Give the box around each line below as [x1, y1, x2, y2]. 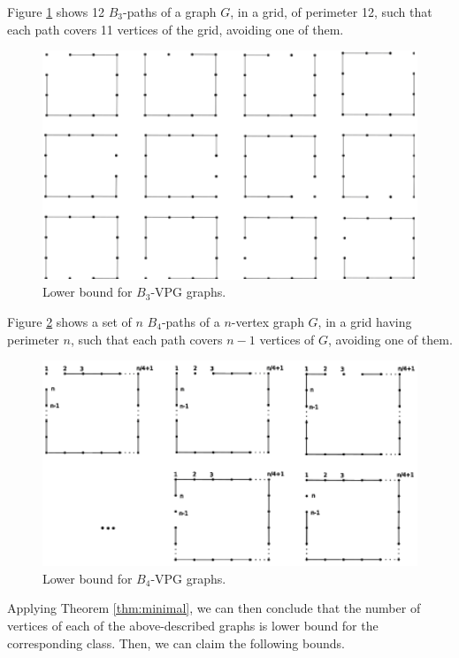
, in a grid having [317, 312, 412, 330]
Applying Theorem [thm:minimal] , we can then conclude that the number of [7, 599, 421, 617]
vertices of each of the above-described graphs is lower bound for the [7, 616, 379, 635]
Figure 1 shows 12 [7, 3, 105, 20]
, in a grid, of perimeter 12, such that [230, 3, 432, 20]
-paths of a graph [123, 3, 217, 20]
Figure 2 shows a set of [7, 312, 132, 330]
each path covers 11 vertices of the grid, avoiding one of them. [7, 19, 344, 38]
